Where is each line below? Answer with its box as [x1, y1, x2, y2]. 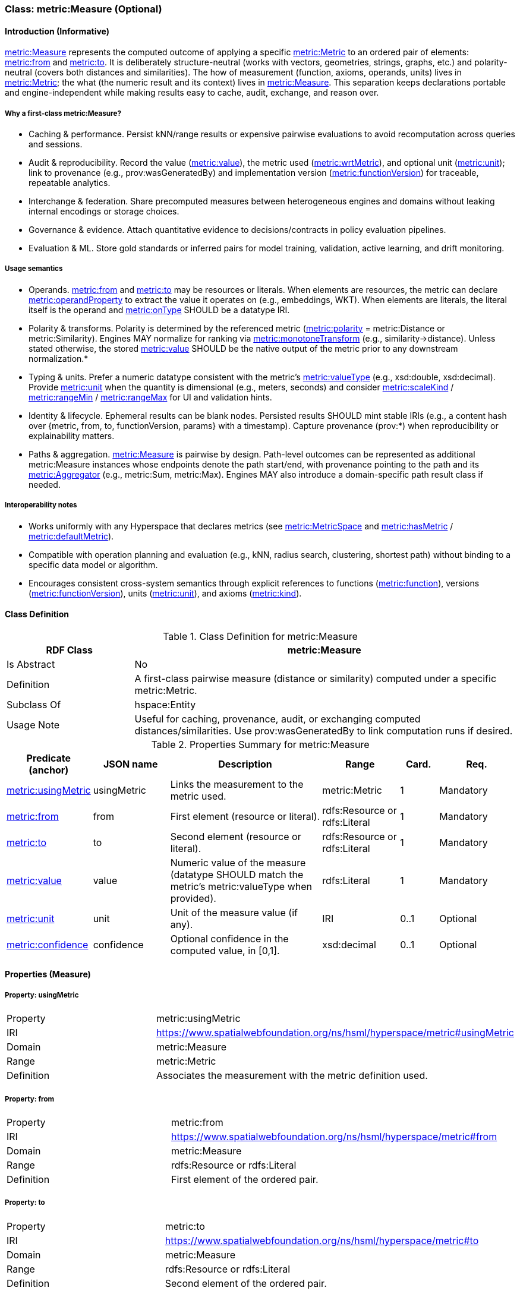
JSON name [103, 758, 158, 770]
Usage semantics [5, 264, 63, 273]
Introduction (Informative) [5, 26, 110, 36]
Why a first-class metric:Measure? [5, 109, 121, 118]
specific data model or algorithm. [29, 559, 158, 570]
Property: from [5, 1094, 55, 1103]
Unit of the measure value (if [170, 906, 298, 919]
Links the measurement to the [170, 778, 304, 790]
